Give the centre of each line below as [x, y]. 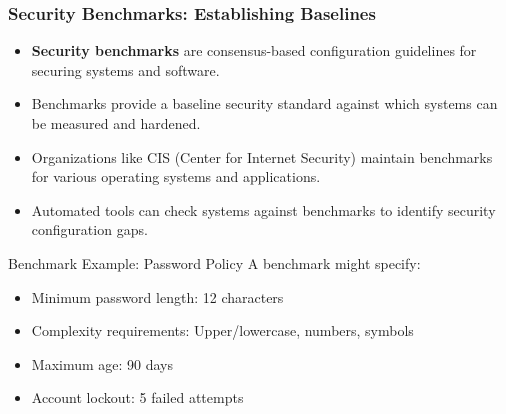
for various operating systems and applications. [176, 176]
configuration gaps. [89, 229]
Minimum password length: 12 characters [157, 296]
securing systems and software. [125, 69]
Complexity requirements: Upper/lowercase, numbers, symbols [222, 330]
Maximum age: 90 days [102, 363]
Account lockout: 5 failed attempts [137, 397]
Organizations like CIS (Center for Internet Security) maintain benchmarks [262, 156]
